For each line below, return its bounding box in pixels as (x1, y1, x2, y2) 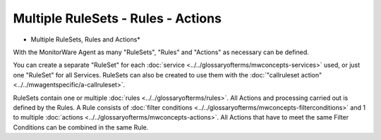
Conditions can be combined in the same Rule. (13, 123, 149, 132)
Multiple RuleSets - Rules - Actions (13, 11, 222, 26)
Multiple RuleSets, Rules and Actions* (30, 35, 140, 44)
